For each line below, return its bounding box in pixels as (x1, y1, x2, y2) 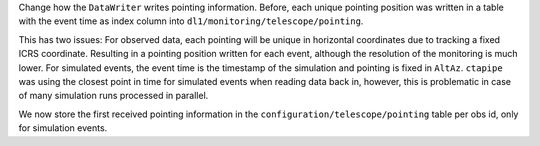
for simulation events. (18, 122, 108, 134)
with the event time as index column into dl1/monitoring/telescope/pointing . (18, 15, 364, 27)
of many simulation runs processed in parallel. (18, 90, 209, 102)
